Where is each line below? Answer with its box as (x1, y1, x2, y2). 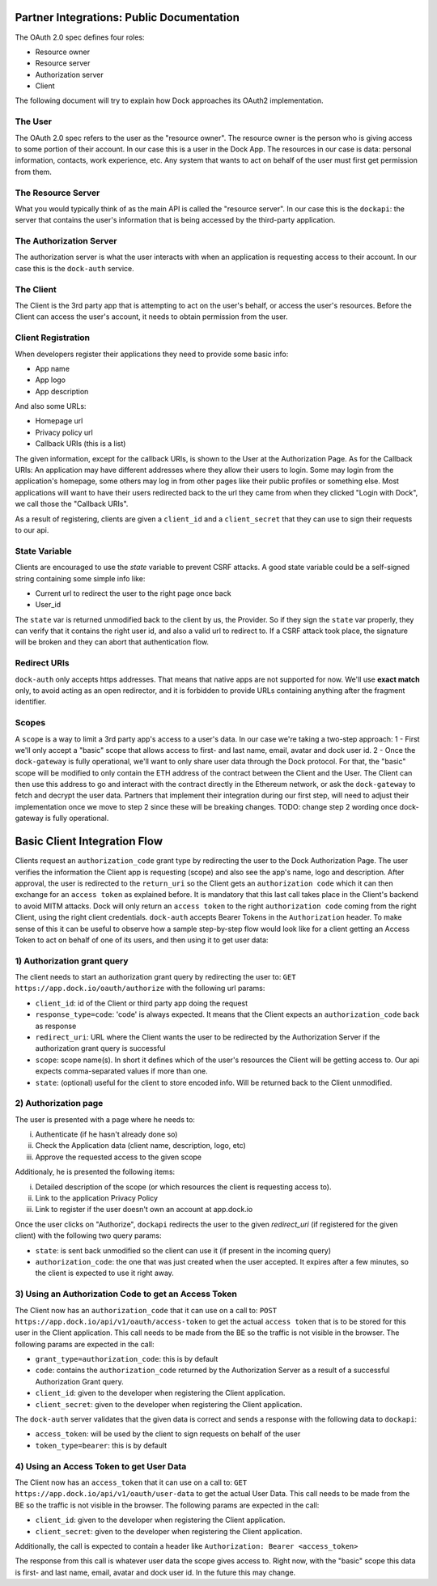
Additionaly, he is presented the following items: (15, 1167, 176, 1177)
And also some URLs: (15, 402, 87, 411)
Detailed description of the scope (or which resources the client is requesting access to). (35, 1182, 332, 1192)
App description (35, 386, 89, 396)
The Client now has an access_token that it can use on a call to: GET (15, 1478, 248, 1487)
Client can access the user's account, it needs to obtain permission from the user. (15, 312, 288, 321)
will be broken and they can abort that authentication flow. (15, 637, 210, 647)
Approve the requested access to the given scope (35, 1152, 202, 1162)
